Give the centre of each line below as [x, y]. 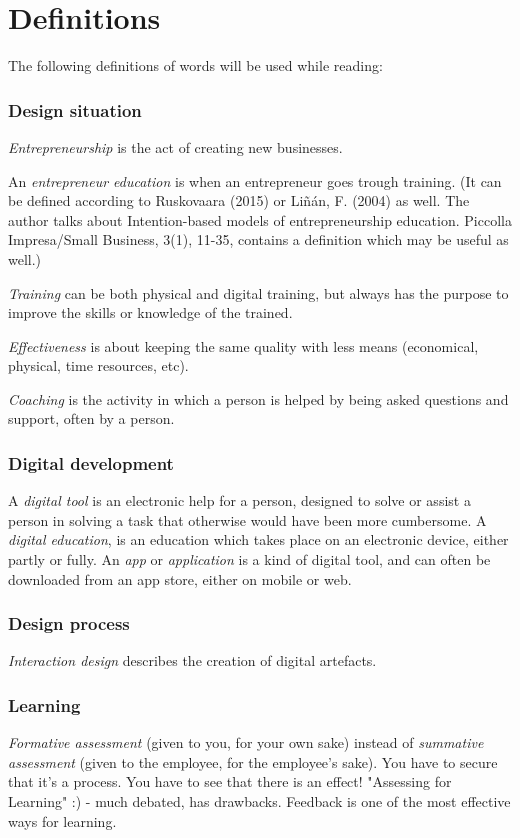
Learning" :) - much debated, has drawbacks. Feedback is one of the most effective [259, 801]
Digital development [91, 462]
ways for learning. [62, 820]
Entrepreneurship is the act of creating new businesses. [175, 146]
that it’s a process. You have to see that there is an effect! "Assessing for [230, 781]
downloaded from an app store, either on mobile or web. [180, 578]
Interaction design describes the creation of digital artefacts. [192, 660]
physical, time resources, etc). [98, 365]
